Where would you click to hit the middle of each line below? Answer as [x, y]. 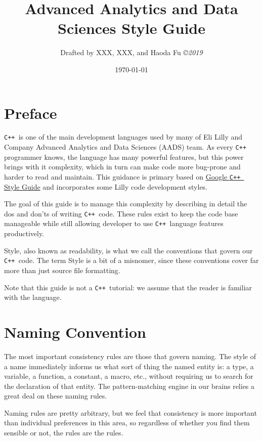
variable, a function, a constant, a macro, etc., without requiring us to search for [129, 376]
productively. [24, 233]
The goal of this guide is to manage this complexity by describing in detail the [126, 204]
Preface [31, 113]
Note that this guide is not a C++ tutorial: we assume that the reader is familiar [128, 287]
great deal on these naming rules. [56, 396]
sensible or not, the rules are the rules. [64, 433]
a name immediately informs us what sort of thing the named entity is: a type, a [129, 366]
